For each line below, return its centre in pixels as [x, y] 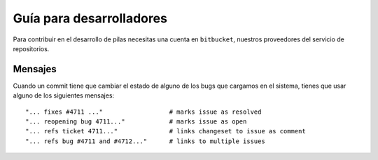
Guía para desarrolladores [90, 18]
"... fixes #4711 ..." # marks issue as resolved [143, 112]
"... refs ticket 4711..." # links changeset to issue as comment [166, 131]
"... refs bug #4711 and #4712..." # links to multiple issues [145, 141]
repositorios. [31, 48]
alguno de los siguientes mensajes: [64, 95]
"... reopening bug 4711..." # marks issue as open [136, 122]
